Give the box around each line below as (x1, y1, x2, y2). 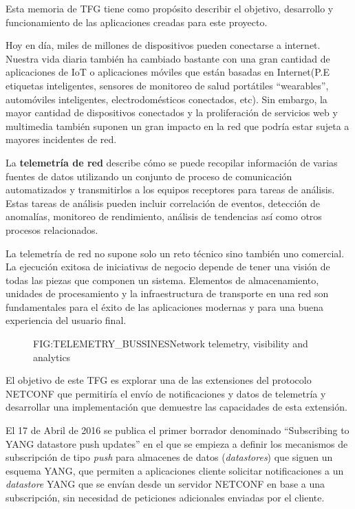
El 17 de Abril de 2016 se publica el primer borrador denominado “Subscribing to (6, 423, 349, 437)
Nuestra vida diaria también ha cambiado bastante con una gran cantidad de (6, 51, 330, 65)
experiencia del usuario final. (6, 313, 127, 327)
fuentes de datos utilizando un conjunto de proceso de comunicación (6, 169, 292, 183)
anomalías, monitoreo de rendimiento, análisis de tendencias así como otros (6, 209, 322, 224)
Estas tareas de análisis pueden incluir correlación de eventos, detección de (6, 195, 320, 210)
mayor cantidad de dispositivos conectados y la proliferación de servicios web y (6, 105, 338, 120)
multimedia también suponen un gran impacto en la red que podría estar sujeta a (6, 118, 349, 133)
